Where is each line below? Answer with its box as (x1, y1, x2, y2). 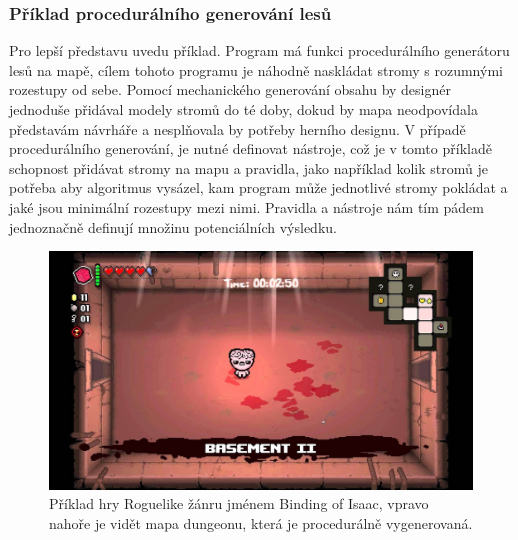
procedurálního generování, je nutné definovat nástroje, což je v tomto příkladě (9, 138, 492, 159)
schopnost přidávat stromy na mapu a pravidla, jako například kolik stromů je (9, 157, 488, 178)
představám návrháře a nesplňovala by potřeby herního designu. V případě (9, 118, 466, 139)
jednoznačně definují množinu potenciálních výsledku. (9, 216, 337, 237)
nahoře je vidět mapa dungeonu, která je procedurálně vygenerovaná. (49, 512, 473, 533)
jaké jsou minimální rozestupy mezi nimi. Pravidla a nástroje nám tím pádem (9, 196, 484, 217)
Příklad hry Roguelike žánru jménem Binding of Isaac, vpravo (49, 493, 429, 514)
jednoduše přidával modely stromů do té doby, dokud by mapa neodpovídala (9, 99, 478, 119)
